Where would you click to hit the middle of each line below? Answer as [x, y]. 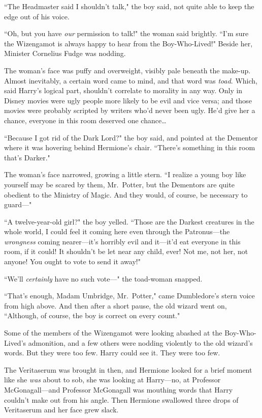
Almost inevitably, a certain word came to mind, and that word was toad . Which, [131, 80]
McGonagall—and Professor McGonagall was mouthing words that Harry [119, 389]
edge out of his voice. [37, 16]
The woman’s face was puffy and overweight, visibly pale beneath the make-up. [127, 70]
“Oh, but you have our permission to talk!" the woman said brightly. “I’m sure [126, 33]
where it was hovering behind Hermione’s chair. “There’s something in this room [130, 147]
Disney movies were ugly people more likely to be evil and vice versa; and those [128, 100]
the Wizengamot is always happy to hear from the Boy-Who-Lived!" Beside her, [128, 43]
